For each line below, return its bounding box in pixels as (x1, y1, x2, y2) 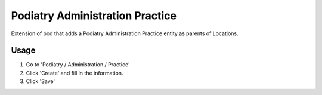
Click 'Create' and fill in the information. (26, 69, 123, 76)
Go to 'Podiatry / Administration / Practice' (26, 61, 131, 68)
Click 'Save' (26, 78, 55, 85)
